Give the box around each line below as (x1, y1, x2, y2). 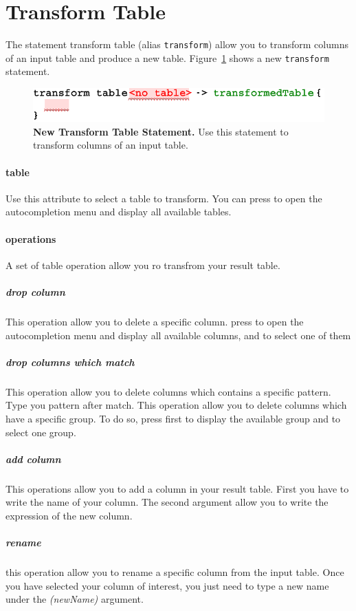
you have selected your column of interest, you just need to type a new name (5, 578, 329, 592)
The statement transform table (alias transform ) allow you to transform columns (5, 37, 348, 52)
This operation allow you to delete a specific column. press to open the (5, 314, 304, 329)
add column (5, 451, 61, 466)
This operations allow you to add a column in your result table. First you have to (5, 481, 349, 495)
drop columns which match (5, 354, 135, 369)
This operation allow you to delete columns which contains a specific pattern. (5, 384, 331, 398)
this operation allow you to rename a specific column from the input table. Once (5, 565, 344, 579)
